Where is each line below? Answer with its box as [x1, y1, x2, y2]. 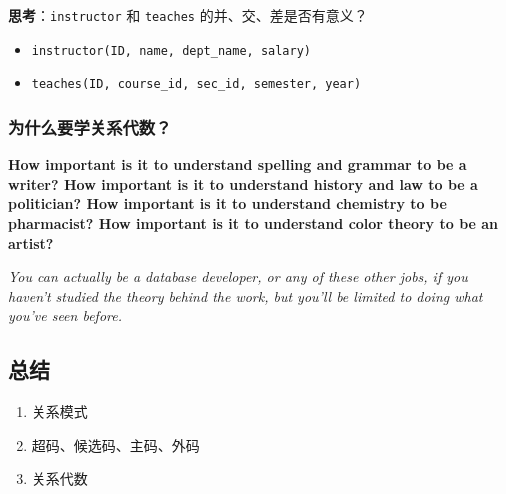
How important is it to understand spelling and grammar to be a [8, 154, 467, 175]
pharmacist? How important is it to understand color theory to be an [8, 212, 499, 233]
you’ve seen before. [8, 305, 122, 326]
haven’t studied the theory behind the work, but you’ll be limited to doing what [8, 285, 483, 306]
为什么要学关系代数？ [8, 114, 172, 139]
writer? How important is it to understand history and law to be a [8, 173, 478, 194]
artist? [8, 232, 54, 253]
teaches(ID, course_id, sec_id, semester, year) [31, 77, 362, 92]
